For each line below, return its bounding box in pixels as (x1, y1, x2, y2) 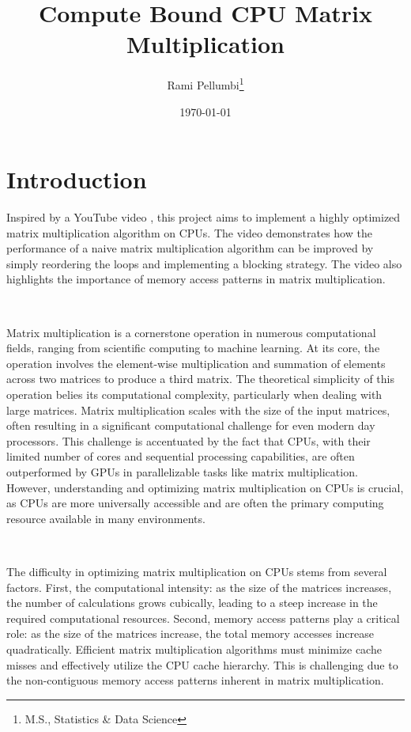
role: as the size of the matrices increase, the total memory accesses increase (6, 625, 375, 642)
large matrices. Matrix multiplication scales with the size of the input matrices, (6, 401, 390, 418)
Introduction (6, 163, 147, 195)
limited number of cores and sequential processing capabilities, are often (6, 448, 355, 465)
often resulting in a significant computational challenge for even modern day (6, 417, 375, 434)
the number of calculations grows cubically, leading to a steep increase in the (6, 594, 378, 611)
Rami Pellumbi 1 (167, 74, 244, 93)
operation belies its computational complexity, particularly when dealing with (6, 386, 383, 403)
